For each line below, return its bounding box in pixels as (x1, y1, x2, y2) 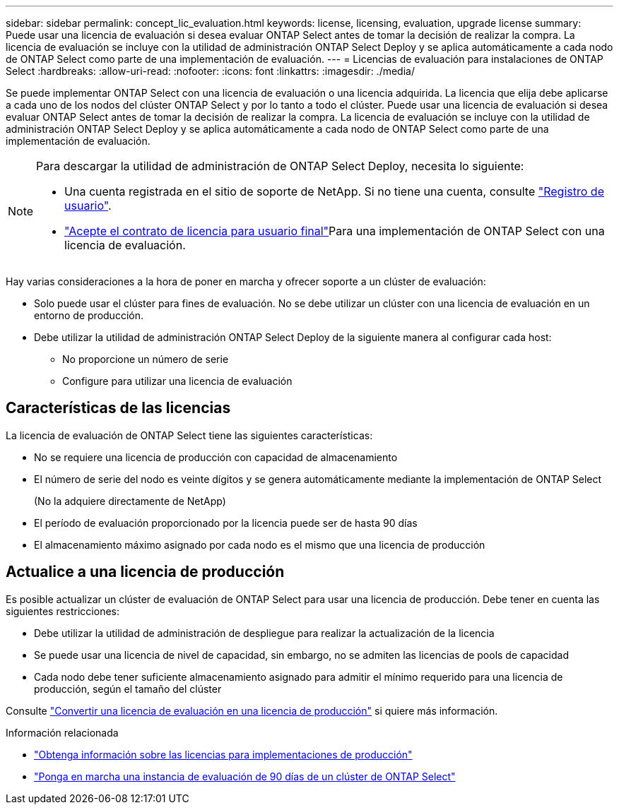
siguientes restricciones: (6, 604, 120, 617)
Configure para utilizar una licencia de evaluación (62, 375, 293, 387)
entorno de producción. (34, 309, 143, 321)
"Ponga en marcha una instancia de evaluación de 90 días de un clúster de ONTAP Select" (34, 770, 456, 782)
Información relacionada (6, 726, 119, 739)
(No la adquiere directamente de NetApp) (34, 494, 226, 507)
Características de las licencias (6, 399, 231, 417)
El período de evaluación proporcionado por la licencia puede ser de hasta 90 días (34, 516, 418, 529)
